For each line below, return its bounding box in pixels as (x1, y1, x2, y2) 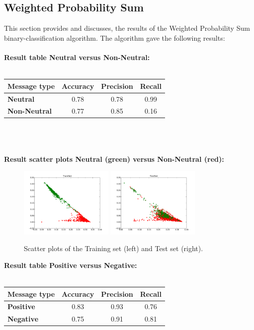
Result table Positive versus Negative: (4, 260, 137, 270)
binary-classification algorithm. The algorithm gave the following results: (4, 32, 225, 43)
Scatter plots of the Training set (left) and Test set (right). (24, 243, 203, 254)
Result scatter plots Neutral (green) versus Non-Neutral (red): (4, 154, 224, 164)
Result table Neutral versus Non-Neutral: (4, 52, 150, 62)
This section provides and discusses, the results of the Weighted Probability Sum (4, 23, 250, 33)
